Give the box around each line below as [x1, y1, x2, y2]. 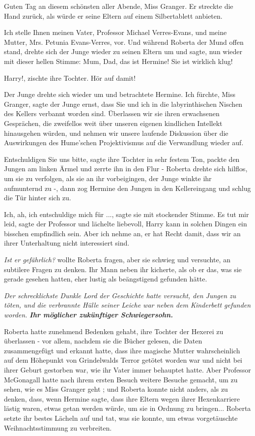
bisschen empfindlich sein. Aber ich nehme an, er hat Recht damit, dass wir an [4, 228, 241, 238]
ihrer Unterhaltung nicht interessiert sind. [4, 238, 130, 248]
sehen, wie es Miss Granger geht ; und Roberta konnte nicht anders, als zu [4, 384, 228, 394]
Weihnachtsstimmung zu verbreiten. [4, 422, 112, 433]
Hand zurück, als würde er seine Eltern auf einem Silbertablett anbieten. [4, 10, 223, 21]
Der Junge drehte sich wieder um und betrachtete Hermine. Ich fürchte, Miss [4, 89, 235, 99]
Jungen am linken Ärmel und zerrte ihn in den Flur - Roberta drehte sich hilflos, [4, 163, 248, 174]
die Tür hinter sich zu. [4, 192, 71, 203]
